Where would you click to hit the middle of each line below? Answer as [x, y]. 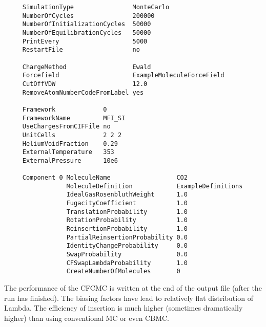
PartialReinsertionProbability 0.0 [127, 237]
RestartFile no [81, 50]
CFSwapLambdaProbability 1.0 [127, 263]
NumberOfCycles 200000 [88, 16]
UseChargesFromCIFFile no [66, 127]
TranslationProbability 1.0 [127, 212]
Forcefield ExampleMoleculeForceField [123, 75]
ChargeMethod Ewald [87, 67]
